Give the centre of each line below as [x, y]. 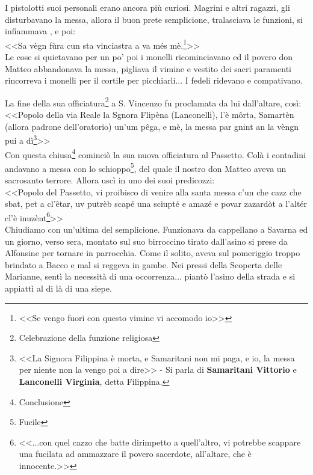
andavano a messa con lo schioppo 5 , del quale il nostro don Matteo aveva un [146, 167]
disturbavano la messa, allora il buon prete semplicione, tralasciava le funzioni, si [154, 19]
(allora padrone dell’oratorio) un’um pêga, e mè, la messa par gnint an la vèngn [152, 126]
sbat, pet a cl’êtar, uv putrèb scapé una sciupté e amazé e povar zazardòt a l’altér [156, 204]
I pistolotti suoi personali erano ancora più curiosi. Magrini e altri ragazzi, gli [147, 7]
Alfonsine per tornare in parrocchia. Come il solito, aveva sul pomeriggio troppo [153, 253]
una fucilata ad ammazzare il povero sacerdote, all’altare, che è [135, 454]
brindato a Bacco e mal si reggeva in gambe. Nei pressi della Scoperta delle [144, 264]
